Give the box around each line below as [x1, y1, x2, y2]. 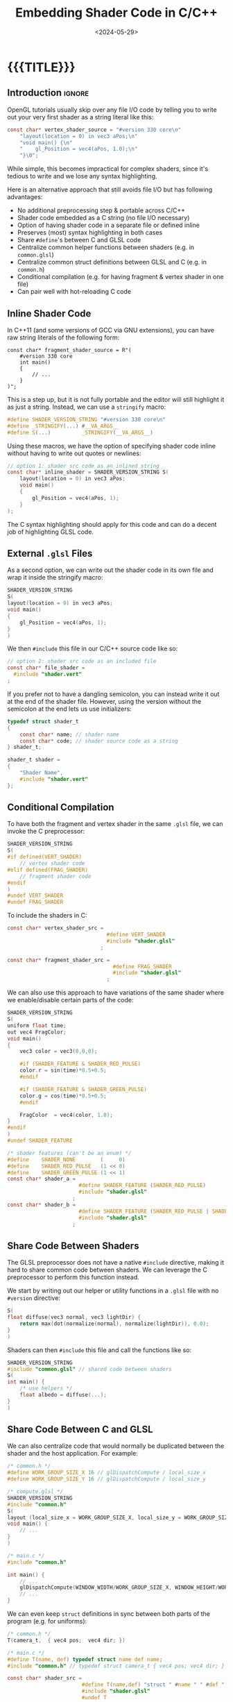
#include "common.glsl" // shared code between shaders [7, 1365, 172, 1372]
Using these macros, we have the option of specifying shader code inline [7, 441, 216, 450]
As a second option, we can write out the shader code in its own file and [7, 566, 214, 574]
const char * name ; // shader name [19, 731, 119, 738]
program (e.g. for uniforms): [7, 1617, 87, 1626]
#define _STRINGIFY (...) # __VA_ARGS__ [7, 422, 119, 430]
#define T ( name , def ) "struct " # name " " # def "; [81, 1681, 228, 1688]
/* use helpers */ [19, 1385, 73, 1392]
